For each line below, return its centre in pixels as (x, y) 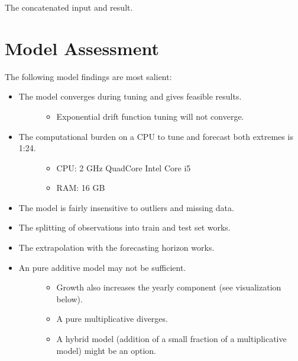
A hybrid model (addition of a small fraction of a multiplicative (171, 339)
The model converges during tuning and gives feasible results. (130, 96)
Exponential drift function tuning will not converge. (150, 116)
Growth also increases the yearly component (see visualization (169, 287)
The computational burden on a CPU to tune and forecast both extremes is (156, 136)
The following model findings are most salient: (88, 76)
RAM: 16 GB (81, 188)
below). (69, 298)
